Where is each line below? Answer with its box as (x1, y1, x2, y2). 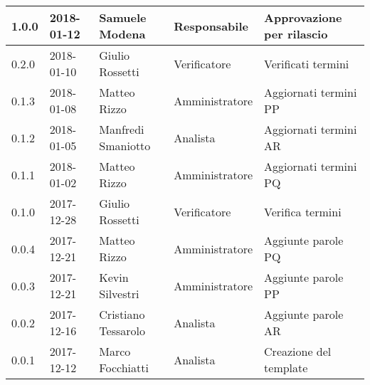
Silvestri (99, 285, 139, 302)
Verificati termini (264, 55, 349, 72)
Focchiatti (99, 359, 149, 376)
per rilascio (264, 26, 328, 42)
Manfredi (99, 121, 144, 137)
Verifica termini (264, 203, 342, 220)
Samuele (99, 9, 147, 26)
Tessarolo (99, 322, 145, 339)
